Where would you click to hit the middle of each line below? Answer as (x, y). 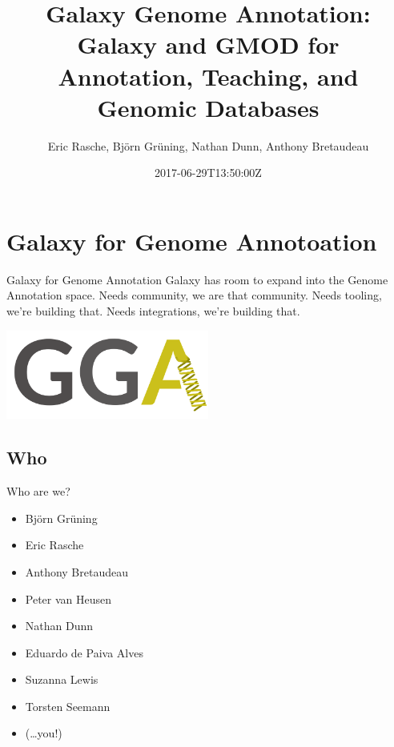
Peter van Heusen (68, 598)
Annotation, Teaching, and (208, 76)
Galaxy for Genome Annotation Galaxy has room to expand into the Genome (197, 279)
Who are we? (38, 491)
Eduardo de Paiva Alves (84, 652)
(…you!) (44, 733)
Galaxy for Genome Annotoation (192, 241)
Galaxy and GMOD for (208, 44)
